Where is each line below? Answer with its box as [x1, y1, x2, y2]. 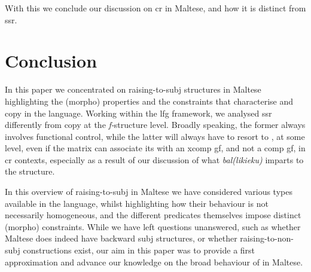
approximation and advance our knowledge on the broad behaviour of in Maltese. [5, 255, 303, 268]
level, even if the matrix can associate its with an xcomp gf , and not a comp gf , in [5, 142, 306, 154]
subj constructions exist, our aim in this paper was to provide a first [5, 244, 255, 256]
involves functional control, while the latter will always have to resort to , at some [5, 130, 305, 142]
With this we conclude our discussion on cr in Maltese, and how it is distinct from [5, 2, 306, 14]
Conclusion [5, 48, 97, 73]
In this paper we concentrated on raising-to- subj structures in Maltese [5, 83, 261, 96]
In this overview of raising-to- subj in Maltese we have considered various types [5, 185, 292, 198]
